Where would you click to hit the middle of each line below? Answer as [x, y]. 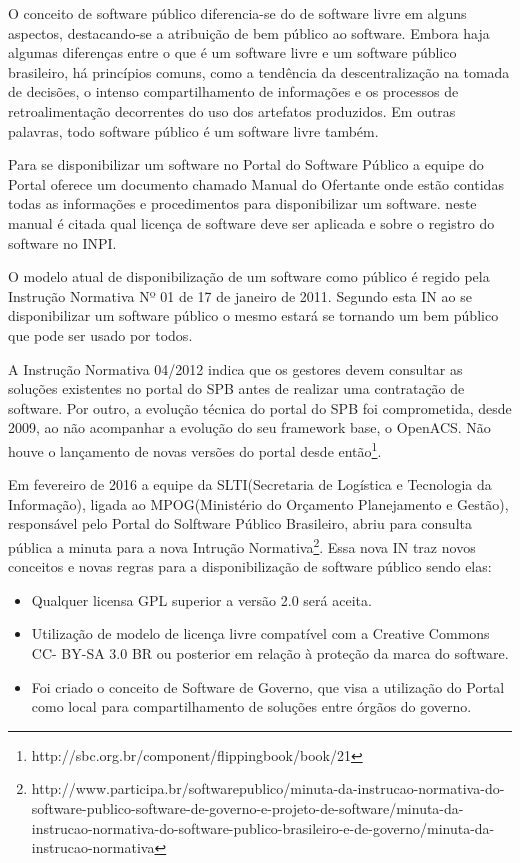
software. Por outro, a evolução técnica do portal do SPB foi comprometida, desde [260, 407]
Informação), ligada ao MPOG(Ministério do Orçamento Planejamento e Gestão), [258, 503]
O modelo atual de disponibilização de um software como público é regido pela [249, 276]
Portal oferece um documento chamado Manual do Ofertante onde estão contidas [256, 183]
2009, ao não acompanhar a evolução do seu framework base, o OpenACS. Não [249, 427]
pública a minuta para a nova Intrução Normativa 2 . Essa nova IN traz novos [242, 545]
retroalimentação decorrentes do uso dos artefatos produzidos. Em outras [232, 110]
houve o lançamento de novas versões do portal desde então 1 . [195, 449]
